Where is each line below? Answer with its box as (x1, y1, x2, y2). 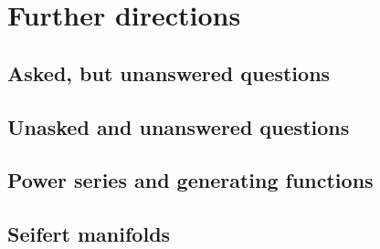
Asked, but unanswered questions (7, 58, 331, 87)
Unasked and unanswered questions (7, 112, 350, 140)
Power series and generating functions (7, 166, 374, 194)
